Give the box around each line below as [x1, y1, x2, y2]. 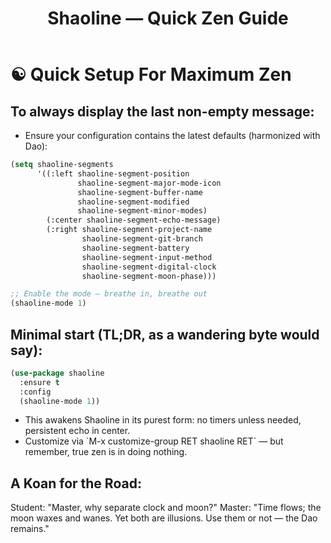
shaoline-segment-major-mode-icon [77, 178, 222, 188]
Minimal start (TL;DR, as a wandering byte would [10, 326, 320, 343]
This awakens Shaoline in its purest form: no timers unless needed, [24, 414, 302, 426]
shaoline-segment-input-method [81, 252, 213, 262]
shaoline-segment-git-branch [81, 234, 203, 244]
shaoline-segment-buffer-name [77, 187, 203, 197]
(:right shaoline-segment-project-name [46, 225, 213, 235]
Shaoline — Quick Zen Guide [47, 7, 289, 30]
